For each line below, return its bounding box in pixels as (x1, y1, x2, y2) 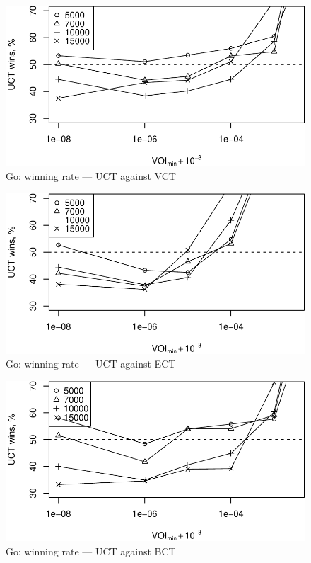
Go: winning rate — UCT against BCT (6, 543, 176, 558)
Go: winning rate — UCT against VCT (6, 169, 176, 183)
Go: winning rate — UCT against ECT (6, 356, 176, 371)
